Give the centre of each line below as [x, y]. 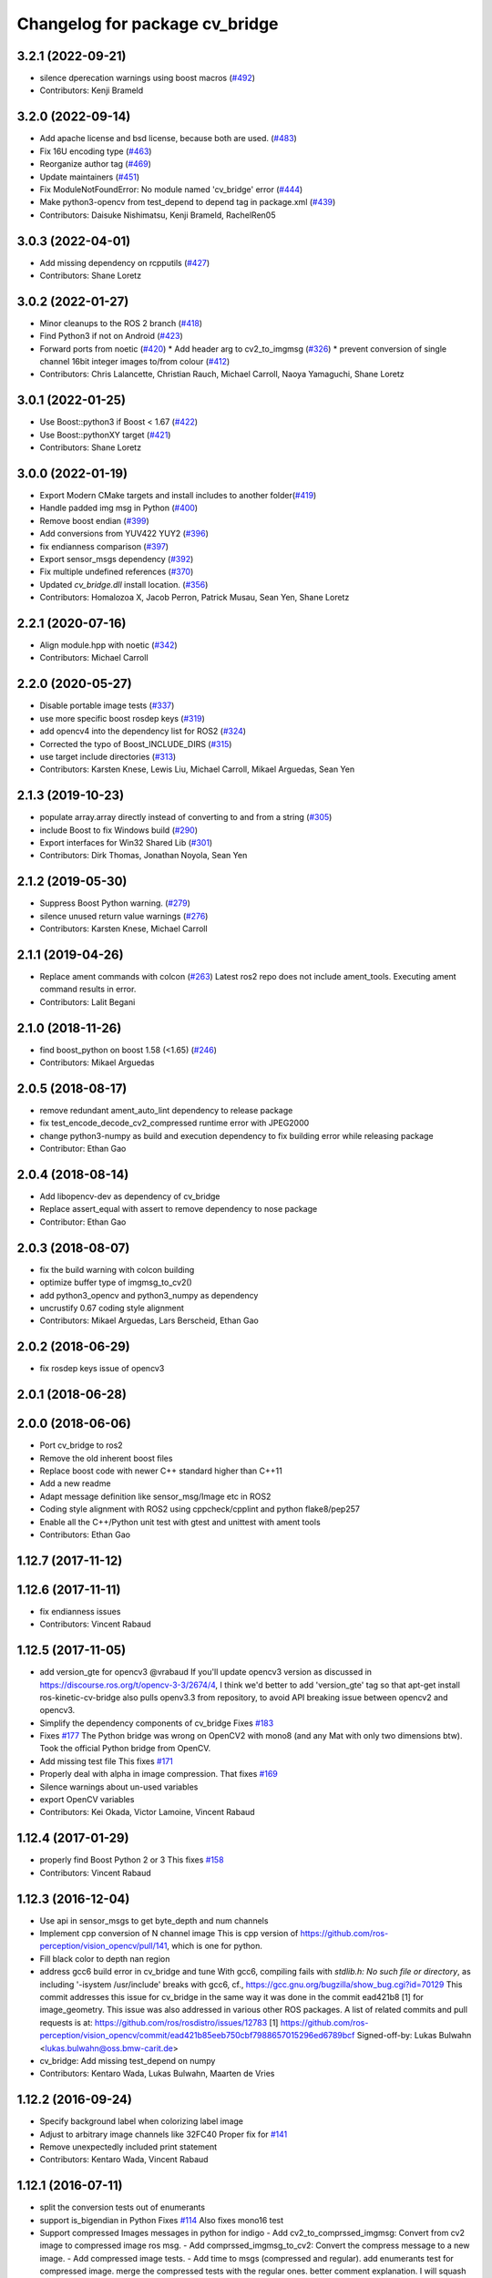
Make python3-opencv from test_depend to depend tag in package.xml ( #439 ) [188, 202]
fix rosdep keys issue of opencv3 [102, 1369]
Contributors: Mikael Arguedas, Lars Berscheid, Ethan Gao [149, 1320]
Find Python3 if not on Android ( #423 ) [112, 336]
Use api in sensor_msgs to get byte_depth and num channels [154, 1920]
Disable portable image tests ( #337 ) [107, 705]
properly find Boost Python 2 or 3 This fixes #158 [132, 1860]
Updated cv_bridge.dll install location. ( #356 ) [124, 584]
